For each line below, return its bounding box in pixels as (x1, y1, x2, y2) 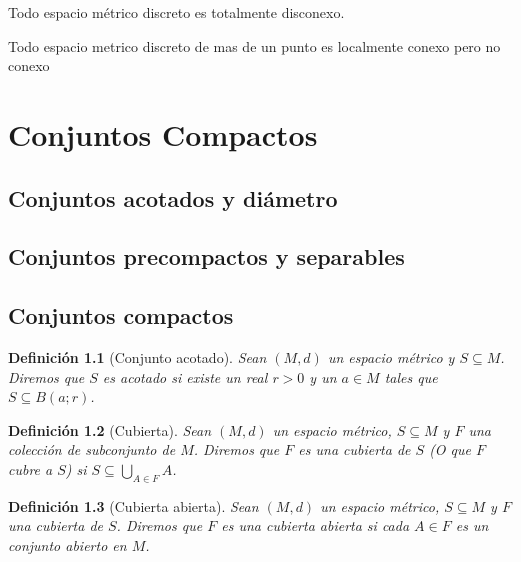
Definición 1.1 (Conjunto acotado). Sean (8, 346, 267, 367)
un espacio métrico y (327, 346, 455, 367)
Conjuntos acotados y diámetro (8, 182, 338, 213)
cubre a (8, 458, 53, 479)
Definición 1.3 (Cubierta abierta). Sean (8, 495, 259, 516)
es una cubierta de (298, 439, 411, 460)
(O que (429, 439, 472, 460)
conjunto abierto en (8, 534, 127, 555)
